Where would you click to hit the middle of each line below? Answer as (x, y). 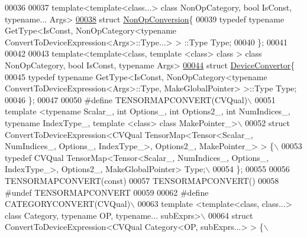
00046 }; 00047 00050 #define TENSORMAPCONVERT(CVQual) (126, 99)
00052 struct (267, 122)
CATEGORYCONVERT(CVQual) (68, 204)
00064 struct (230, 215)
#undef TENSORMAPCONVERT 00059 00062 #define (107, 192)
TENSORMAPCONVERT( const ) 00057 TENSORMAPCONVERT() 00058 (142, 180)
